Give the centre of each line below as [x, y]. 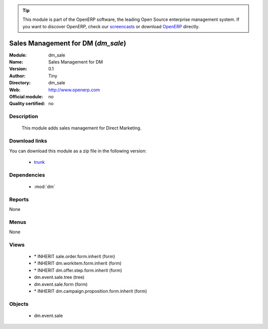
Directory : [20, 83]
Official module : [26, 97]
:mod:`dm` [45, 187]
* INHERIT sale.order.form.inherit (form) [74, 257]
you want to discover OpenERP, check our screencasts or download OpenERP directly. [111, 26]
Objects [19, 304]
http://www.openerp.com [74, 90]
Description [24, 117]
